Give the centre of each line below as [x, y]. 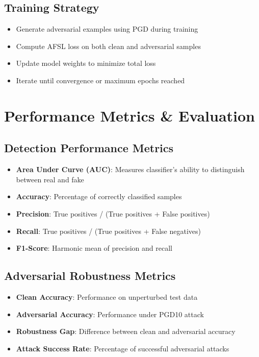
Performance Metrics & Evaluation [129, 115]
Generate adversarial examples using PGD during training [107, 29]
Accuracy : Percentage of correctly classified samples [99, 196]
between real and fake [50, 179]
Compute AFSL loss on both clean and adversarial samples [108, 46]
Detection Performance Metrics [89, 148]
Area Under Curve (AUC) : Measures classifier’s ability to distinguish [130, 169]
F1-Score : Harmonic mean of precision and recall [94, 248]
